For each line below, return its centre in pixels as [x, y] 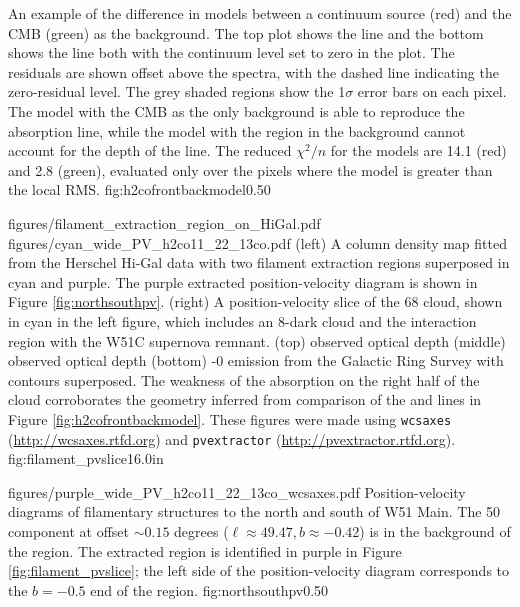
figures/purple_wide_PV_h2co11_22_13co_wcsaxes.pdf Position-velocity [237, 491]
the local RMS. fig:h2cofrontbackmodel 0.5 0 [139, 189]
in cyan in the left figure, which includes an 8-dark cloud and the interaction [242, 320]
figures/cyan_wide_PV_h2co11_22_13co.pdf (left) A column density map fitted [257, 242]
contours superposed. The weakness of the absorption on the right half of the [244, 379]
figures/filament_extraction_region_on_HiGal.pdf [164, 222]
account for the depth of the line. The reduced [150, 150]
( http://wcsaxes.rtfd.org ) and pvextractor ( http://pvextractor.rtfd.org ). [232, 438]
